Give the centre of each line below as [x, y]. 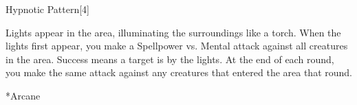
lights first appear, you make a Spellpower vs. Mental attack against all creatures [177, 46]
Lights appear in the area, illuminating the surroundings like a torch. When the [173, 32]
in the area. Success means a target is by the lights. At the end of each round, [170, 59]
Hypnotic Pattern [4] [47, 9]
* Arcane [23, 95]
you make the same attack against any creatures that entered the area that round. [179, 72]
